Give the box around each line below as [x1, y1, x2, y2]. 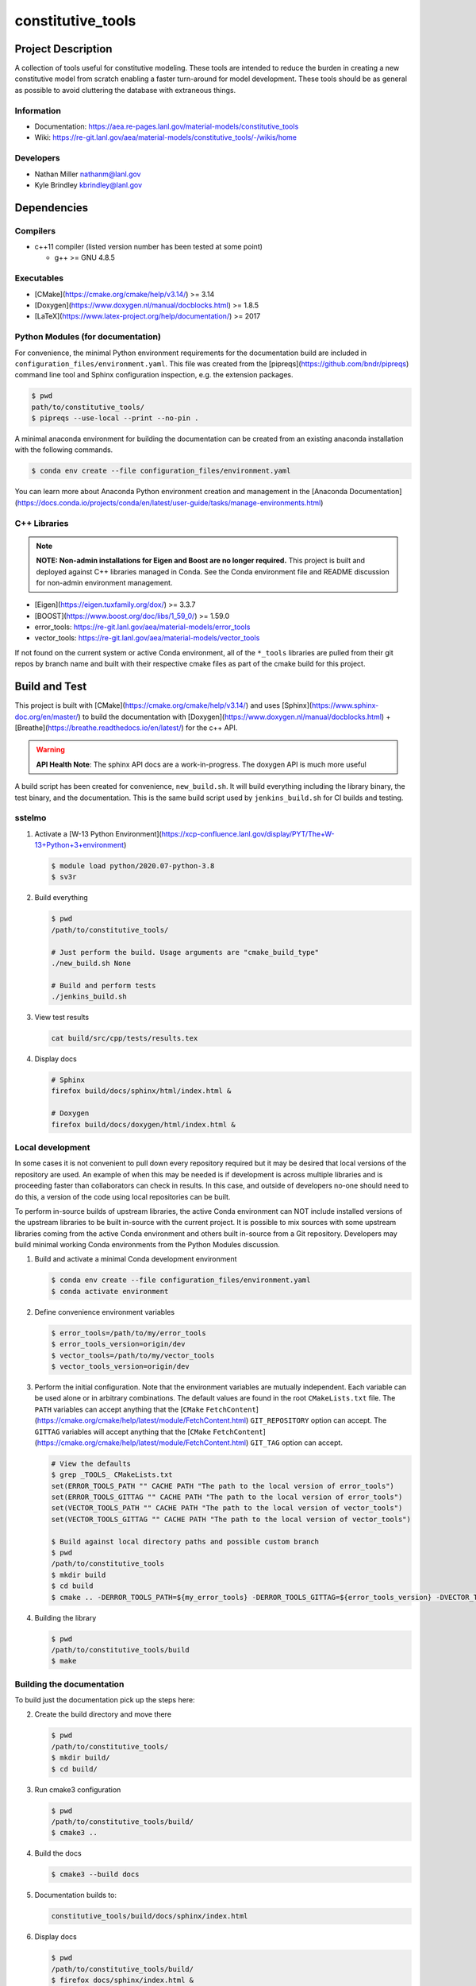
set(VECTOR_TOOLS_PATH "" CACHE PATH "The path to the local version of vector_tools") [51, 1504, 403, 1513]
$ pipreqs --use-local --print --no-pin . [31, 414, 199, 423]
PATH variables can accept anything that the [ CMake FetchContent [34, 1404, 257, 1414]
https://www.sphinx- [311, 701, 379, 710]
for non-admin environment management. [36, 578, 173, 587]
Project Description [14, 42, 113, 56]
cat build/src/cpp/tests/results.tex [51, 1034, 198, 1043]
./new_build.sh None [51, 958, 131, 968]
